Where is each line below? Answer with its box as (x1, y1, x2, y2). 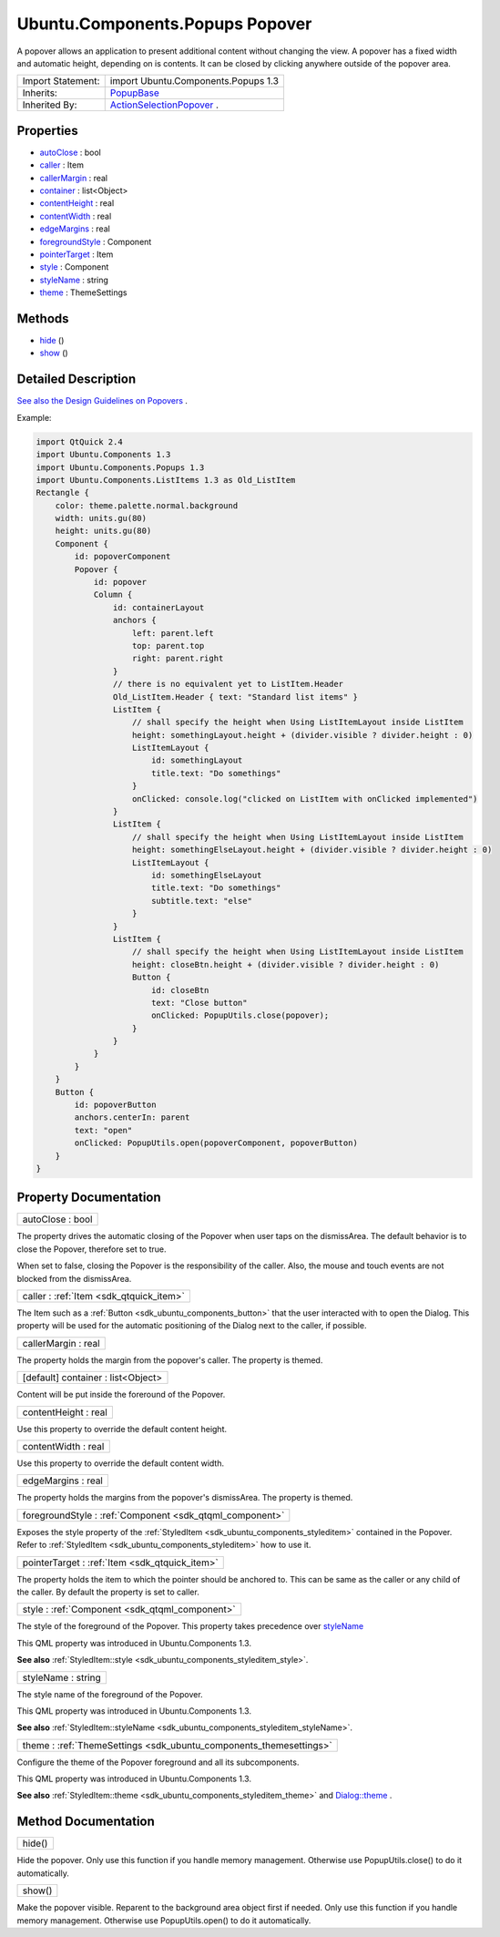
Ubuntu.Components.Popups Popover (16, 14, 312, 34)
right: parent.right (132, 653, 224, 664)
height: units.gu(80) (55, 526, 152, 537)
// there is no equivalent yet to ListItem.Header (112, 679, 344, 690)
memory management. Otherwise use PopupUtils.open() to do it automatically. (16, 1914, 311, 1926)
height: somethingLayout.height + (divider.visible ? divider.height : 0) (132, 730, 474, 740)
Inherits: (22, 87, 58, 99)
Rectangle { (36, 487, 90, 498)
